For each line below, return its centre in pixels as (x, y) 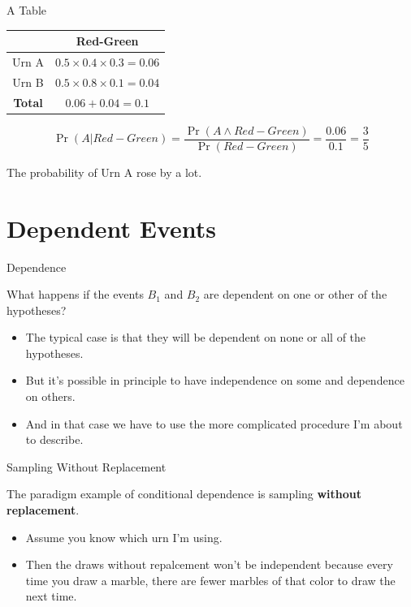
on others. (50, 396)
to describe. (54, 439)
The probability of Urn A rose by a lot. (104, 172)
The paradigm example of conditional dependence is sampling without (184, 494)
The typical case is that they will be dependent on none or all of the (196, 337)
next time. (51, 596)
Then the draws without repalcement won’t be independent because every (209, 564)
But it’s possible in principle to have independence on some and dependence (215, 380)
